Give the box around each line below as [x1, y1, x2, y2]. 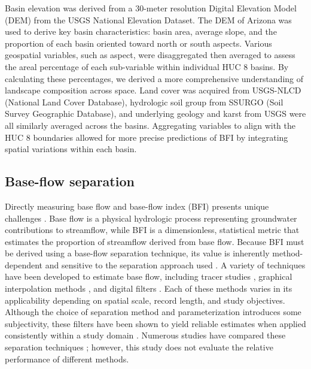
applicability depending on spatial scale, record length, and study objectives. [5, 294, 285, 306]
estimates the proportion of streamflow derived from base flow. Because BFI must [5, 235, 304, 247]
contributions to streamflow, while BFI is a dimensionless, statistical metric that [5, 223, 300, 236]
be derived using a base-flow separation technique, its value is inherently [5, 247, 270, 259]
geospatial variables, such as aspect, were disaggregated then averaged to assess [5, 49, 295, 61]
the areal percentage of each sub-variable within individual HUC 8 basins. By [5, 60, 289, 72]
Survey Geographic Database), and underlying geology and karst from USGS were [5, 107, 306, 120]
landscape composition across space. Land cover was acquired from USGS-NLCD [5, 84, 301, 96]
